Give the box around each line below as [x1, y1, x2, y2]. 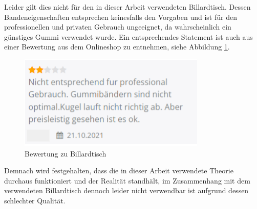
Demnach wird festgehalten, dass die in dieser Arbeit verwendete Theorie [4, 165, 233, 176]
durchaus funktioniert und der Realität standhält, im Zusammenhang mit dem [4, 175, 250, 186]
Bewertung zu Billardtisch [25, 148, 106, 159]
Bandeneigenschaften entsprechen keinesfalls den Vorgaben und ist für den [4, 11, 237, 22]
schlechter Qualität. [4, 195, 66, 205]
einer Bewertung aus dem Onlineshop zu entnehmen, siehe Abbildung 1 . [4, 41, 230, 52]
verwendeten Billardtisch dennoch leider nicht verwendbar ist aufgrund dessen [4, 185, 249, 196]
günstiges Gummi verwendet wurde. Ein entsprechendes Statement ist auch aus [4, 31, 253, 42]
